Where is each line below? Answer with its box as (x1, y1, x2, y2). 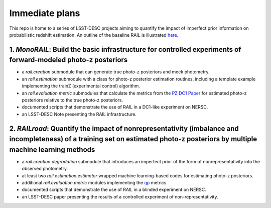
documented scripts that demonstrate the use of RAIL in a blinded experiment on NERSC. (22, 186, 206, 193)
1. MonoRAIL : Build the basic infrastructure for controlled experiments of (9, 45, 241, 54)
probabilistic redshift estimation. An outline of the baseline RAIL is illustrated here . (9, 32, 179, 38)
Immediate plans (9, 8, 80, 19)
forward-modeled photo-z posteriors (9, 56, 128, 64)
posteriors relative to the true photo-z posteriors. (22, 97, 123, 103)
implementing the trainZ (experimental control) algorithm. (22, 83, 141, 89)
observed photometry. (22, 166, 68, 172)
